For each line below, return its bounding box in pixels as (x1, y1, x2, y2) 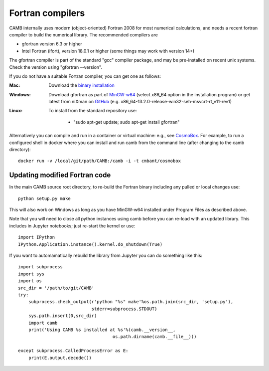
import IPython (18, 234, 55, 240)
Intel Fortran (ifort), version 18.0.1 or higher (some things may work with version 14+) (21, 48, 195, 54)
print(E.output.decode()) (28, 355, 92, 361)
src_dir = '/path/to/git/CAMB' (18, 285, 95, 291)
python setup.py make (18, 195, 71, 201)
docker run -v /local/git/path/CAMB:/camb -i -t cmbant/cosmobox (18, 158, 181, 164)
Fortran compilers (9, 7, 85, 18)
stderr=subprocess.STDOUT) (91, 306, 157, 312)
